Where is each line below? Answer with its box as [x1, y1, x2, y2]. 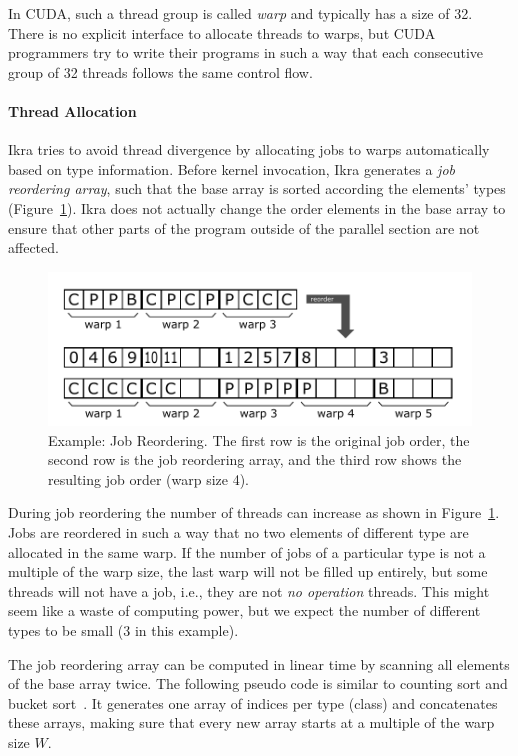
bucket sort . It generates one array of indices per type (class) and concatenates [8, 692, 498, 713]
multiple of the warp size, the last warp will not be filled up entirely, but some [8, 561, 488, 582]
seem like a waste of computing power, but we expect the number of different [8, 600, 481, 621]
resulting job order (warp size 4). [48, 468, 249, 489]
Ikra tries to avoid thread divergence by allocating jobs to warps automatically [8, 139, 490, 160]
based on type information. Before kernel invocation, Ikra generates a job [8, 158, 456, 179]
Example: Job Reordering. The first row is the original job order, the [48, 429, 470, 450]
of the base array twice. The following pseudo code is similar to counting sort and [8, 673, 508, 694]
